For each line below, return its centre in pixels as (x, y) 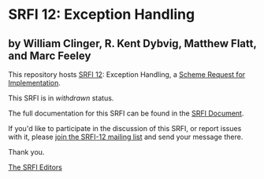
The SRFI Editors (35, 167)
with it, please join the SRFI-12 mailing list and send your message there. (126, 137)
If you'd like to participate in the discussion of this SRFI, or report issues (125, 128)
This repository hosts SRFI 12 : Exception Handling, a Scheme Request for (127, 75)
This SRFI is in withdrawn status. (61, 98)
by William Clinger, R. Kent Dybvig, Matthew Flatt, (132, 44)
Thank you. (26, 152)
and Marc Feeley (50, 55)
